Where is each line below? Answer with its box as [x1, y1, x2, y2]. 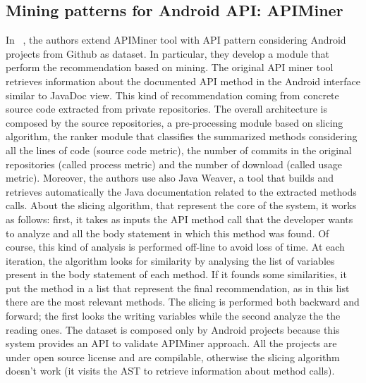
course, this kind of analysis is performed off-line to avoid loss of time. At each [6, 239, 345, 254]
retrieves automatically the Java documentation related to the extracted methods [6, 184, 357, 199]
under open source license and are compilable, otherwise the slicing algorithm [6, 349, 340, 364]
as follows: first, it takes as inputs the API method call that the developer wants [6, 211, 353, 226]
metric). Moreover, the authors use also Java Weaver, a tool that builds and [6, 170, 334, 185]
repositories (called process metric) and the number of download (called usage [6, 156, 342, 171]
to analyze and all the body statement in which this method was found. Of [6, 225, 329, 240]
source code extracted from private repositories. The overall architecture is [6, 101, 328, 116]
